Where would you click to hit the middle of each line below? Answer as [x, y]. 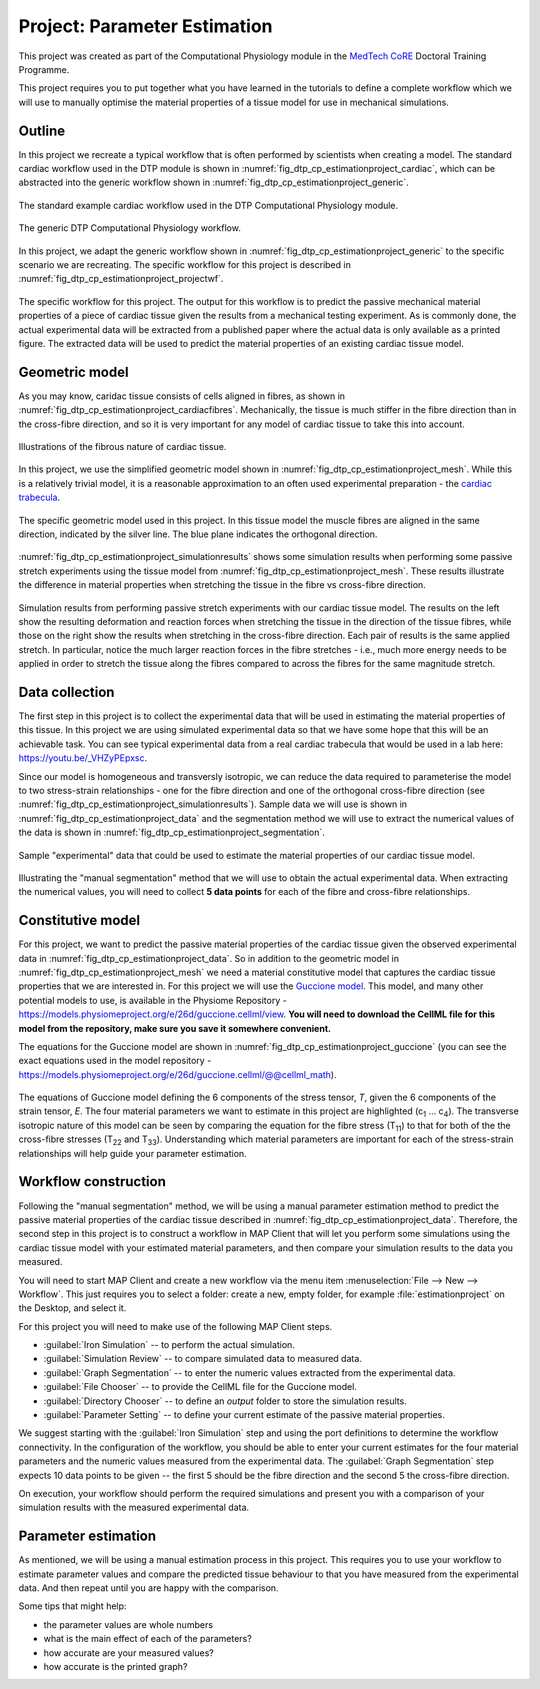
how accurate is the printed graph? [115, 1667]
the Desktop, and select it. [72, 1308]
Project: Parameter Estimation [146, 26]
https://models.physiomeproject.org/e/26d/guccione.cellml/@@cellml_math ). [177, 1074]
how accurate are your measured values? [128, 1652]
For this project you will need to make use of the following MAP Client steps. [175, 1326]
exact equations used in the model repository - [115, 1061]
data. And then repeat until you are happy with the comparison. [148, 1588]
